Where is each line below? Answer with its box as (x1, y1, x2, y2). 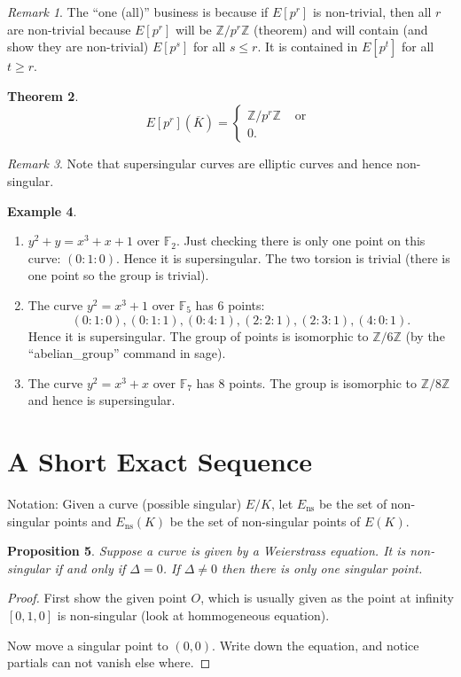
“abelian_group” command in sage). (27, 344, 226, 362)
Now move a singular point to (7, 635, 168, 654)
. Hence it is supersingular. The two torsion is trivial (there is (116, 248, 450, 267)
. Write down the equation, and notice (212, 635, 419, 654)
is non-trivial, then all (312, 3, 432, 20)
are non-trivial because (7, 19, 131, 38)
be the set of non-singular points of (169, 511, 361, 530)
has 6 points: (195, 295, 265, 314)
